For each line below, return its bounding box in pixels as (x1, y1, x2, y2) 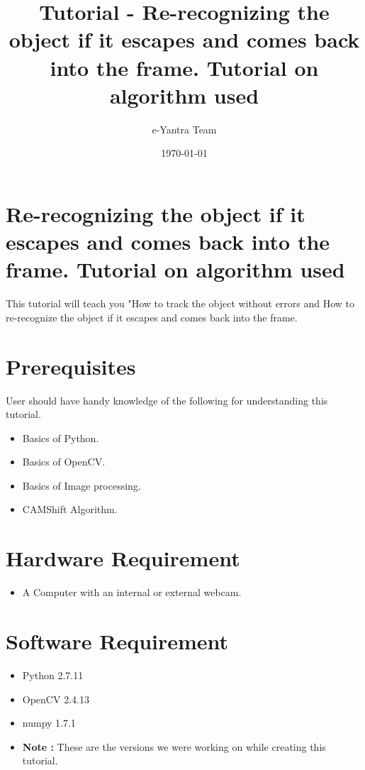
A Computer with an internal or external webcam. (22, 585, 242, 600)
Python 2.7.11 (22, 667, 84, 682)
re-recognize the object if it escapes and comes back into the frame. (6, 309, 298, 324)
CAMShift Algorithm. (22, 502, 118, 517)
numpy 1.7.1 (22, 715, 76, 730)
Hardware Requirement (6, 544, 240, 573)
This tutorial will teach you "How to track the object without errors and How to (6, 296, 355, 311)
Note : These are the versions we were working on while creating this (22, 739, 326, 754)
